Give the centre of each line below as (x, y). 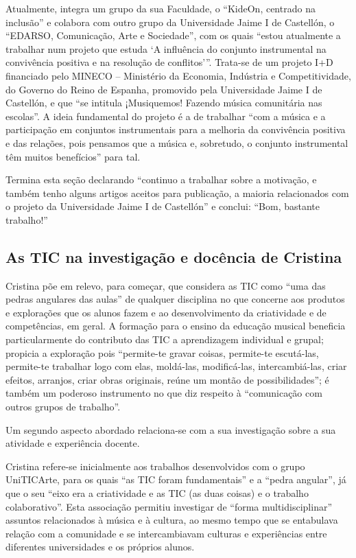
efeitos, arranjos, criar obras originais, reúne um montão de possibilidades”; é (167, 379)
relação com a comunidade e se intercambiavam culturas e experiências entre (166, 533)
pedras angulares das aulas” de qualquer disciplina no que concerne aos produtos (175, 299)
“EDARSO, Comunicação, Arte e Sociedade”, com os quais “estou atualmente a (173, 35)
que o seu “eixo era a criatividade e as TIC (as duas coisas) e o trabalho (157, 493)
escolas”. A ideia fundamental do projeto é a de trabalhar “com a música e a (166, 116)
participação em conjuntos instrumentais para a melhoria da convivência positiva (176, 129)
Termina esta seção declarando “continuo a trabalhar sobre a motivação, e (161, 179)
